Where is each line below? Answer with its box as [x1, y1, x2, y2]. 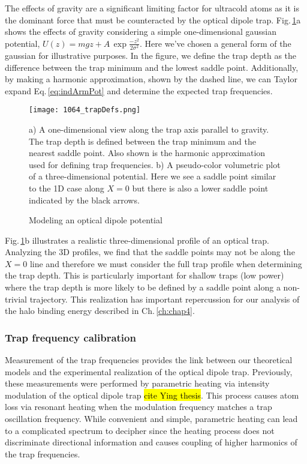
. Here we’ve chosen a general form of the [140, 37, 291, 49]
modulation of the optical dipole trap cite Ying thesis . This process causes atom [5, 388, 299, 401]
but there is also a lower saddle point [132, 181, 269, 194]
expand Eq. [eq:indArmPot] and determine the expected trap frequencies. [5, 84, 273, 97]
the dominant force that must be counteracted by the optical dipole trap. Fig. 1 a [5, 13, 301, 26]
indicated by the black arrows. [29, 193, 140, 206]
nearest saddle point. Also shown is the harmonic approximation [29, 146, 266, 159]
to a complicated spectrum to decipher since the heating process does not [5, 424, 275, 436]
